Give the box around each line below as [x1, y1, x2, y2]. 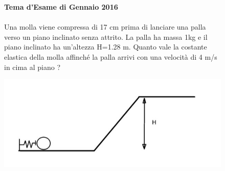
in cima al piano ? [4, 61, 61, 72]
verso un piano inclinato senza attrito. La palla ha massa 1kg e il [4, 31, 208, 42]
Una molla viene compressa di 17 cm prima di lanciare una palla [4, 21, 206, 32]
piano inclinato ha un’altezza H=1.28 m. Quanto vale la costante [4, 41, 207, 52]
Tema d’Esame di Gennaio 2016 [4, 2, 118, 12]
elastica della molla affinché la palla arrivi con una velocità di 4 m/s [4, 51, 217, 62]
